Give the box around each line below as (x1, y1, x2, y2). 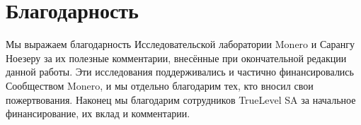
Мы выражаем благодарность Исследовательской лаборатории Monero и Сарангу (6, 37, 355, 52)
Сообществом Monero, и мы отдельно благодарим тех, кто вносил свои (6, 78, 314, 93)
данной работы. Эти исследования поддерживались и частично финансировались (6, 64, 354, 79)
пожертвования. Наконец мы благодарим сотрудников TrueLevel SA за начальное (6, 92, 356, 107)
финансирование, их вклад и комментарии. (6, 106, 190, 121)
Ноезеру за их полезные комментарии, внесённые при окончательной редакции (6, 50, 347, 65)
